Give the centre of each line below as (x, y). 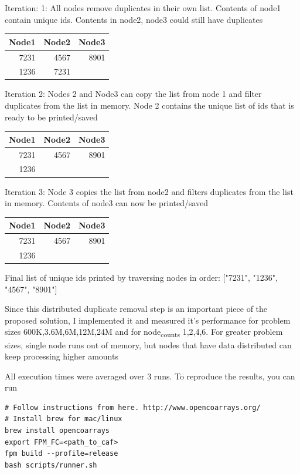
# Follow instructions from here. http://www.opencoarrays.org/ (133, 407)
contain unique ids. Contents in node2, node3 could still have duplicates (134, 19)
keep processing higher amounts (62, 356)
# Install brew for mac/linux (64, 419)
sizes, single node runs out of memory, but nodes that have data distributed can (148, 344)
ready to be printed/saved (51, 117)
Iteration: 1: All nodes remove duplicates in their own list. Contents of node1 (143, 8)
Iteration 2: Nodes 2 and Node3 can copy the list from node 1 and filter (133, 94)
